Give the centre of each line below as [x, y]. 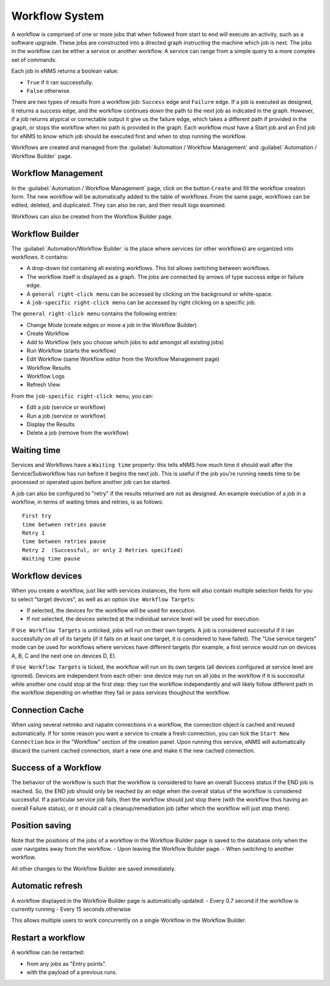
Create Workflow [48, 334]
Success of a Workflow [57, 768]
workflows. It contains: [40, 257]
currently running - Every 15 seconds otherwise [71, 909]
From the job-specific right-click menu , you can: [82, 396]
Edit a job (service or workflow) [66, 407]
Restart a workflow [48, 938]
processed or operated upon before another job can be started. [91, 482]
